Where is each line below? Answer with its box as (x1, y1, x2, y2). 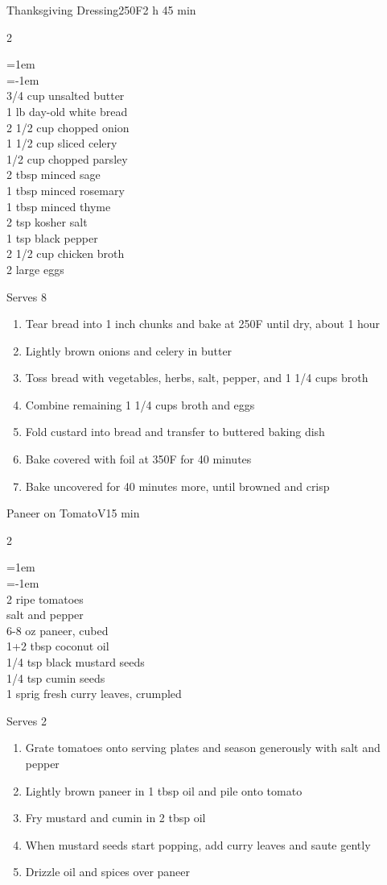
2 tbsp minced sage (6, 166, 101, 183)
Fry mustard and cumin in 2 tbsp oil (25, 809, 206, 826)
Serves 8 (6, 288, 47, 305)
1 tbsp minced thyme (6, 197, 111, 214)
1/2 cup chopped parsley (6, 150, 128, 167)
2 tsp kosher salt (6, 214, 88, 231)
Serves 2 (6, 712, 47, 729)
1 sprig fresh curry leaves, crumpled (6, 685, 182, 702)
